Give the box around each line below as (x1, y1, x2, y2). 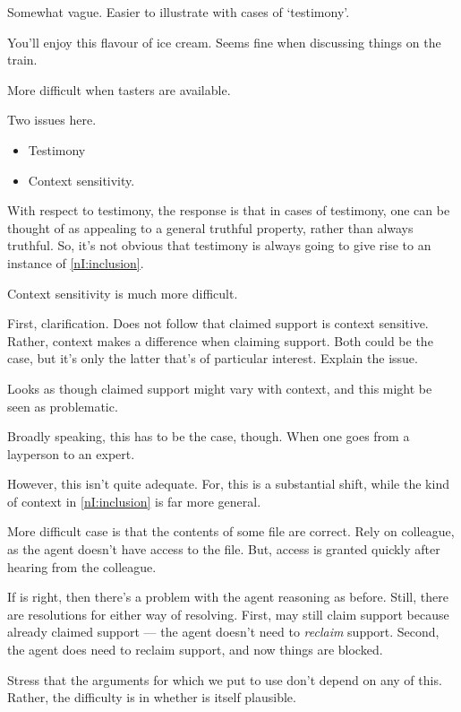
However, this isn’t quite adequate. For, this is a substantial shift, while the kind (7, 474, 449, 493)
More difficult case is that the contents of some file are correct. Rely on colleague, (7, 522, 455, 541)
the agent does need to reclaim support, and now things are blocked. (7, 640, 383, 659)
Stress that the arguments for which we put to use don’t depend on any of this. (7, 670, 442, 689)
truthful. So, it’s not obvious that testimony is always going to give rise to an (7, 236, 431, 255)
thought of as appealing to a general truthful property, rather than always (7, 218, 414, 237)
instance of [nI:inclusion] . (7, 253, 144, 272)
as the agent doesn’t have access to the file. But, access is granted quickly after (7, 540, 440, 559)
